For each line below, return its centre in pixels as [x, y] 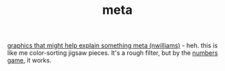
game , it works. [29, 61]
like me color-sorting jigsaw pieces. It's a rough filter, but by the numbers [112, 53]
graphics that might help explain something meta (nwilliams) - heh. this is [112, 46]
